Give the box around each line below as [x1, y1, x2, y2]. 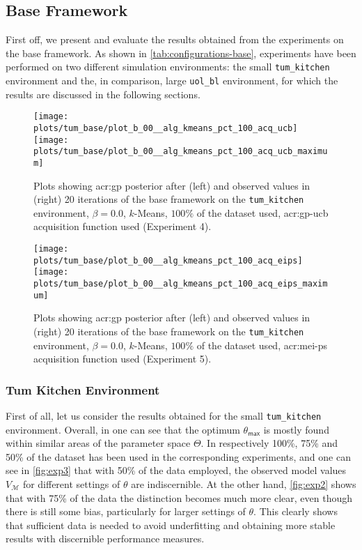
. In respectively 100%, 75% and [200, 436, 338, 450]
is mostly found [263, 422, 329, 436]
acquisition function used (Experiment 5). [33, 351, 212, 366]
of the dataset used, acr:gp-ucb [196, 205, 329, 220]
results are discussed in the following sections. [6, 86, 200, 101]
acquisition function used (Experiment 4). [33, 219, 212, 234]
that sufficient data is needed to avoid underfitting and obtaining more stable [6, 517, 336, 532]
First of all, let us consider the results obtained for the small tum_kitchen [6, 408, 322, 422]
